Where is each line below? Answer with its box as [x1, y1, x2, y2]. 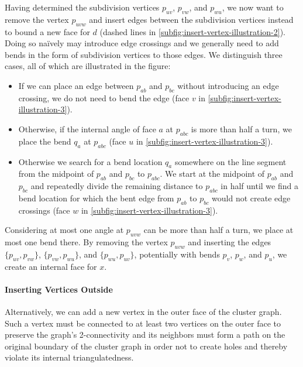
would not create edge [212, 191, 291, 204]
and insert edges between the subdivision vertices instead [89, 13, 294, 25]
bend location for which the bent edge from [18, 191, 174, 204]
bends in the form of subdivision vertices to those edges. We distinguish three [5, 48, 283, 60]
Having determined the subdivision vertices [5, 1, 160, 13]
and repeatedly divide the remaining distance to [30, 180, 203, 192]
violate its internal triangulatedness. [5, 351, 134, 363]
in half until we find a [221, 180, 298, 192]
